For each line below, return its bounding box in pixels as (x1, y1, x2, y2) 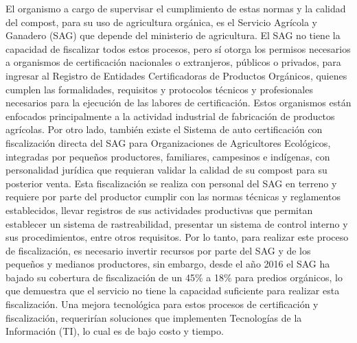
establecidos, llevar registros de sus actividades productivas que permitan (5, 202, 313, 217)
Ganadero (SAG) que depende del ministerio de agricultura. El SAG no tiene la (5, 28, 341, 43)
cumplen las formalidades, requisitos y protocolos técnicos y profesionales (5, 82, 313, 96)
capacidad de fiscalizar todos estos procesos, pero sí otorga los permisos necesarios (5, 41, 351, 56)
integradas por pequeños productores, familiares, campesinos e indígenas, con (5, 149, 330, 163)
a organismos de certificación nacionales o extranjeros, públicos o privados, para (5, 55, 341, 69)
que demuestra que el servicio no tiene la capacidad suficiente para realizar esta (5, 283, 340, 298)
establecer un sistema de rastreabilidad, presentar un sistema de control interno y (5, 216, 348, 230)
